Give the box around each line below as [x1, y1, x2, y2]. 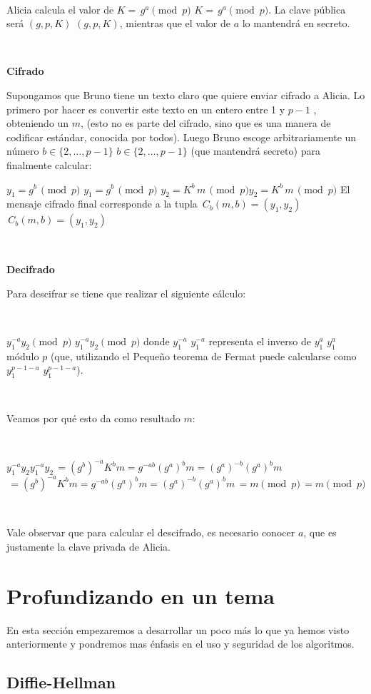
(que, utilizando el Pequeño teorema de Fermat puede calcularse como [50, 348, 357, 363]
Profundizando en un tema [6, 581, 275, 610]
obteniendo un [6, 116, 69, 131]
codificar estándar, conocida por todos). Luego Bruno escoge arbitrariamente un [6, 129, 357, 144]
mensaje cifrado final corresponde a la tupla [6, 196, 198, 211]
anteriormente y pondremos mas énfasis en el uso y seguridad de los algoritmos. [6, 636, 355, 651]
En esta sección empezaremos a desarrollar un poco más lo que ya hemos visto [6, 622, 350, 637]
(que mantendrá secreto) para [190, 143, 320, 158]
